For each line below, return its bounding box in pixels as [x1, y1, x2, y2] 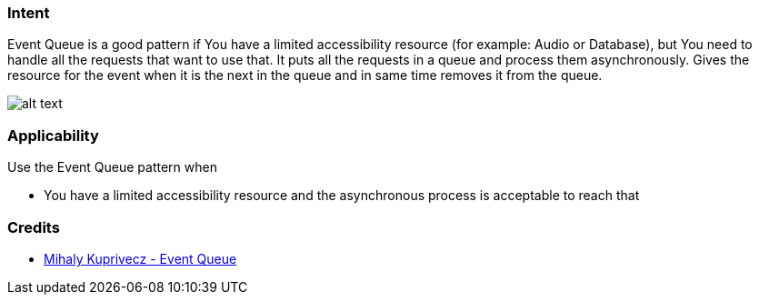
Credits [7, 217, 60, 237]
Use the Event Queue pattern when [7, 159, 217, 176]
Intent [7, 4, 50, 22]
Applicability [7, 126, 99, 145]
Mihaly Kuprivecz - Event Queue [44, 250, 237, 267]
